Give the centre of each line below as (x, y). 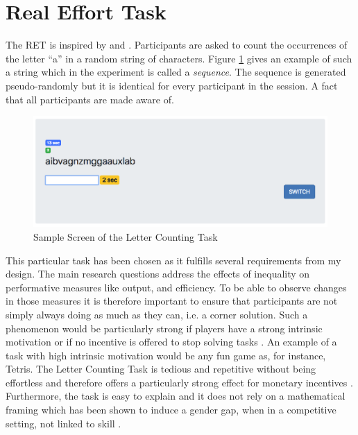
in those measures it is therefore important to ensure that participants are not (172, 301)
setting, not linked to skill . (63, 423)
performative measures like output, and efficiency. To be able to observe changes (176, 287)
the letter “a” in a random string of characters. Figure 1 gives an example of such (179, 58)
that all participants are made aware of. (90, 99)
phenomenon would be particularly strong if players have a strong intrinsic (164, 328)
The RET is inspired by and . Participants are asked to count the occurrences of (177, 45)
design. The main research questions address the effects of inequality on (158, 274)
